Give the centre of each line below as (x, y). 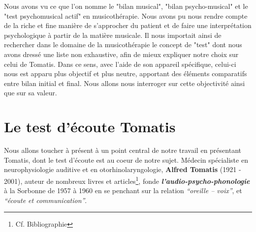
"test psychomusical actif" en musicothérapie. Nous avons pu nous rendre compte (126, 15)
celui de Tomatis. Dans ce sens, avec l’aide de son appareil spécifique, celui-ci (120, 64)
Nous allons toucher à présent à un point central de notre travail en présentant (123, 150)
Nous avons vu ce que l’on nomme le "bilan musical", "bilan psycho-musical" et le (126, 6)
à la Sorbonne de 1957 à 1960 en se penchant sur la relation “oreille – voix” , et (123, 190)
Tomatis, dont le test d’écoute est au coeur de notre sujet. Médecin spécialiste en (126, 159)
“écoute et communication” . (46, 200)
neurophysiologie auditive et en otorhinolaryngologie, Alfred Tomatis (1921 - (123, 169)
